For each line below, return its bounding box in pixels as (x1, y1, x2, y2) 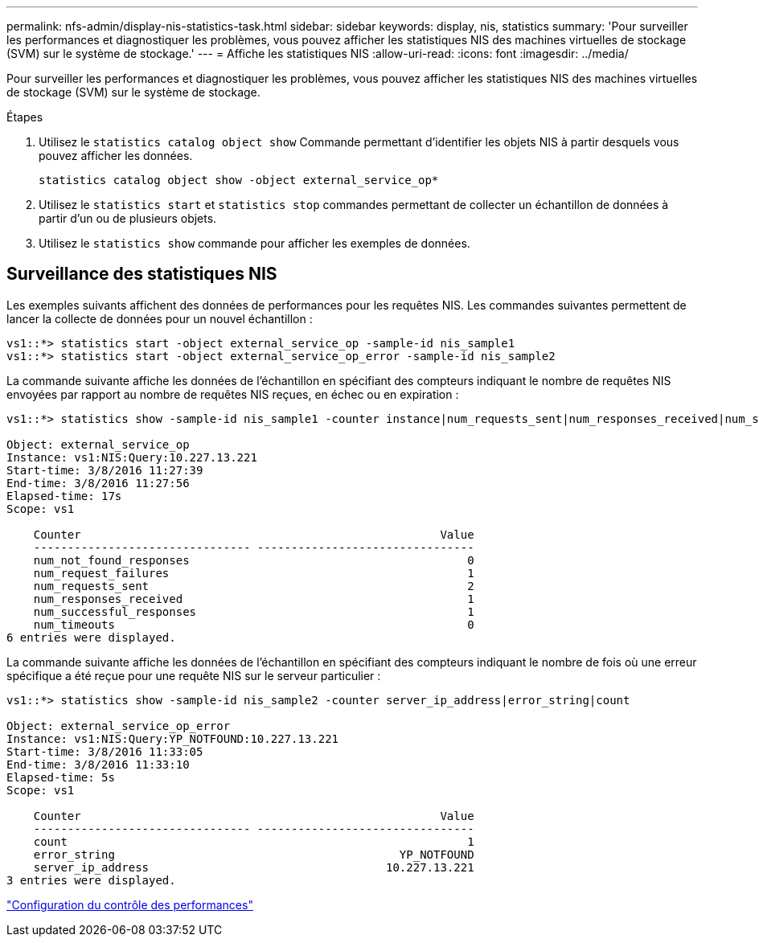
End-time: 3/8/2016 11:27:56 (6, 476, 190, 490)
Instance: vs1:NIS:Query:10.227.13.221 (6, 450, 257, 464)
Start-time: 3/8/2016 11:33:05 (6, 744, 203, 758)
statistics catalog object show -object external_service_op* (39, 174, 439, 187)
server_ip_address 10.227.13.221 (33, 860, 474, 874)
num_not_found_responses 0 (33, 553, 474, 567)
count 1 (33, 834, 474, 848)
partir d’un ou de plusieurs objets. (39, 211, 217, 225)
